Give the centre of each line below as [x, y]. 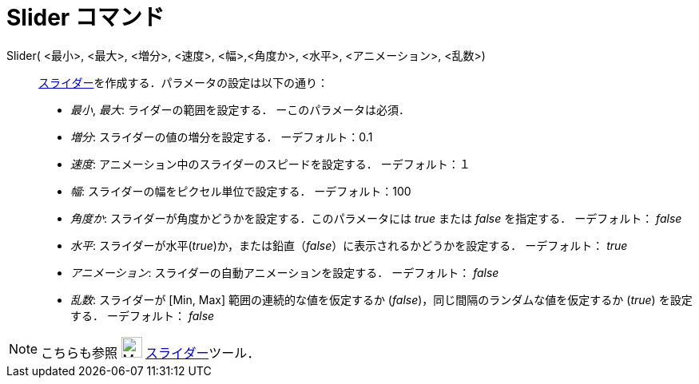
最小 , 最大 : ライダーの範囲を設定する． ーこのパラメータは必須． [240, 109]
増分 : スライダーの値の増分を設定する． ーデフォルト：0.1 [222, 137]
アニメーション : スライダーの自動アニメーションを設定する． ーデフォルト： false [285, 272]
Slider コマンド [85, 18]
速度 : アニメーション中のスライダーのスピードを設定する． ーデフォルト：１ [270, 164]
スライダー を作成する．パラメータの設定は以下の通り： [184, 82]
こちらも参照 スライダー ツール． [151, 352]
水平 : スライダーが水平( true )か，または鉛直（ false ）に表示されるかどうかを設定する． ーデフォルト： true [349, 245]
